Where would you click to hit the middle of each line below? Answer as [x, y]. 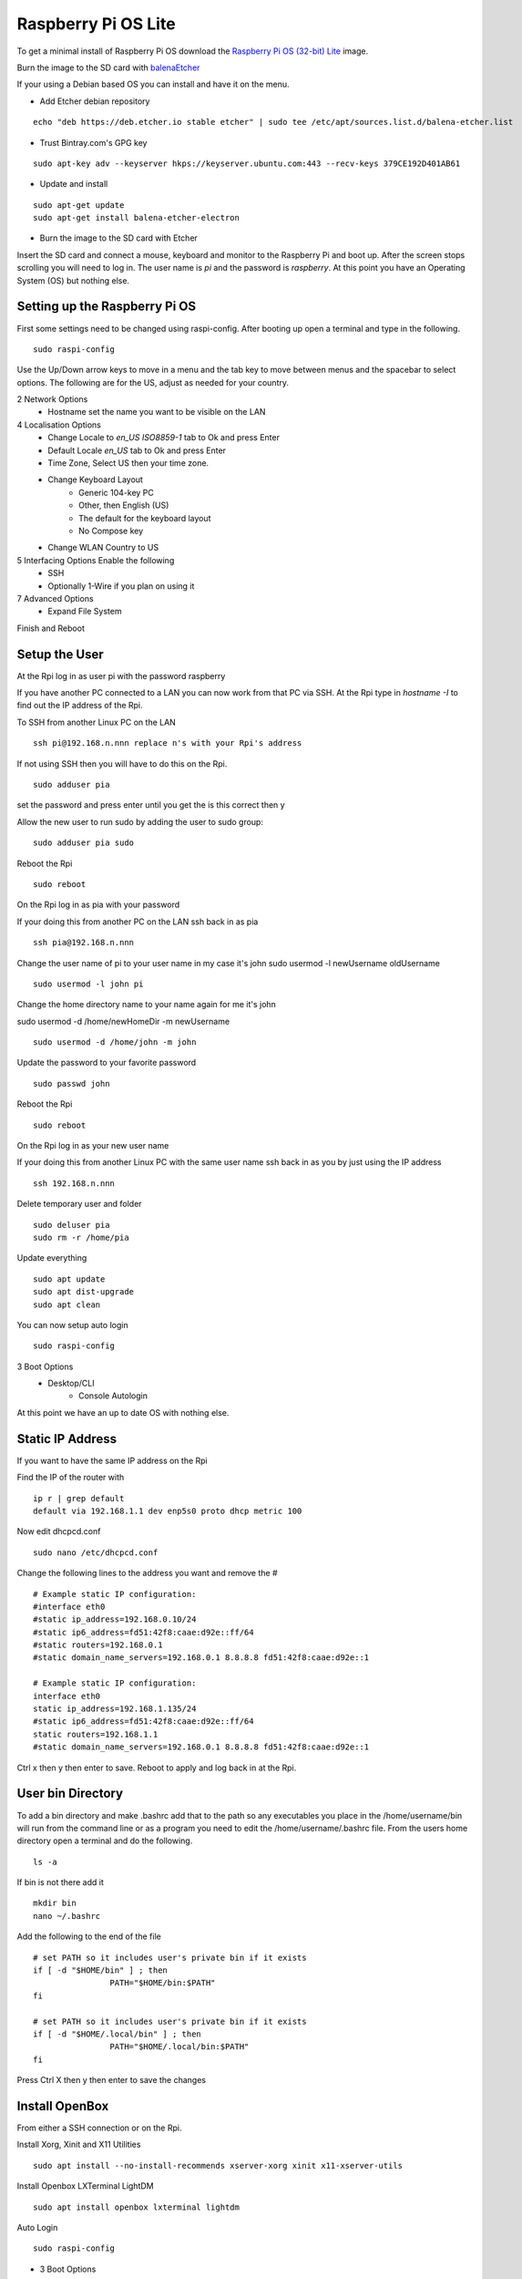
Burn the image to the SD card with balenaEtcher [108, 67]
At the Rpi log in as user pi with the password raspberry [121, 675]
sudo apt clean [67, 1304]
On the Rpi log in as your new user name [93, 1146]
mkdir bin [55, 1903]
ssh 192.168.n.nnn [74, 1183]
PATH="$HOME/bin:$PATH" [163, 1983]
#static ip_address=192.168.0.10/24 [115, 1619]
